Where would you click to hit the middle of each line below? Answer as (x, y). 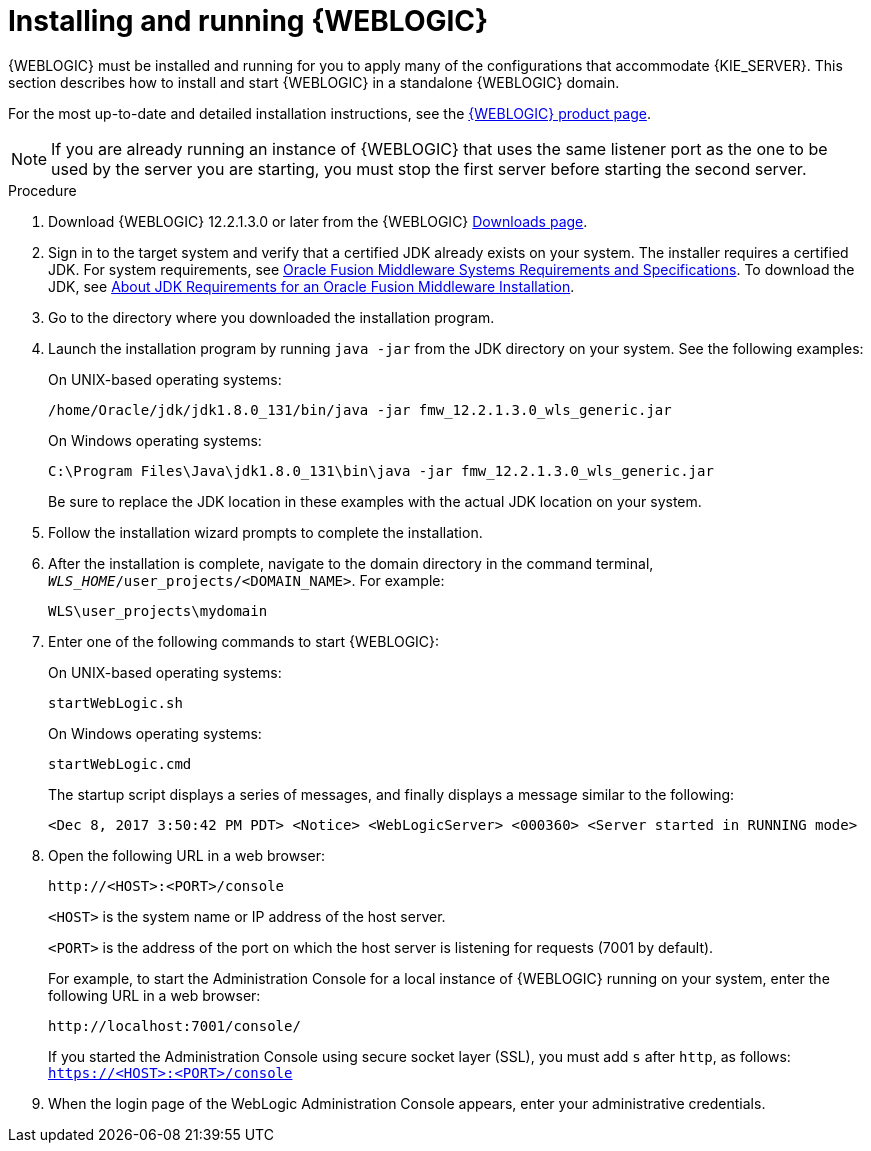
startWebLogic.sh (115, 702)
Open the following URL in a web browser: (186, 855)
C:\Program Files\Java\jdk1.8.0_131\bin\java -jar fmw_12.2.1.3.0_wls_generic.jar (381, 470)
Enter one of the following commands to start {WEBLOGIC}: (244, 641)
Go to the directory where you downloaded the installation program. (271, 317)
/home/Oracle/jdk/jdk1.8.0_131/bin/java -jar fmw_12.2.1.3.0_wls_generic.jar (360, 409)
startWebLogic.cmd (120, 763)
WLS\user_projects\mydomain (158, 610)
